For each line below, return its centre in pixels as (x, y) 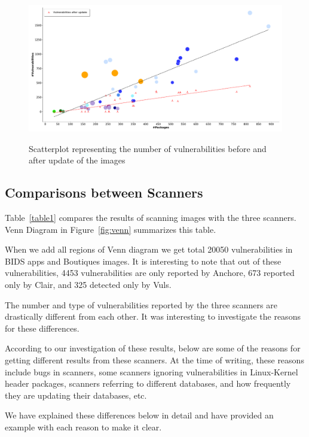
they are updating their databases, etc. (76, 395)
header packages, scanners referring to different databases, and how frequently (148, 383)
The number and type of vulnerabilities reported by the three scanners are (141, 304)
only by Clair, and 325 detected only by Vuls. (88, 284)
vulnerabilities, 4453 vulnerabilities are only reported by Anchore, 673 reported (150, 273)
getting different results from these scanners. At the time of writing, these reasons (154, 359)
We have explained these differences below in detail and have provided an (139, 415)
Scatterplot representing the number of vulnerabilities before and (148, 148)
